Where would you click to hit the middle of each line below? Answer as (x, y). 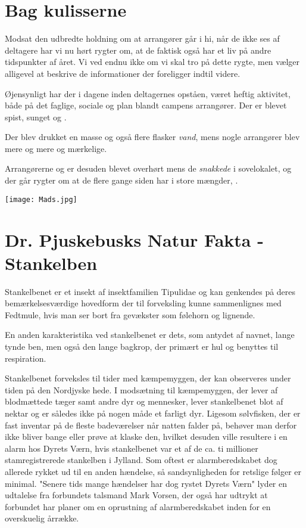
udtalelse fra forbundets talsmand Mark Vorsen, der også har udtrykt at (136, 495)
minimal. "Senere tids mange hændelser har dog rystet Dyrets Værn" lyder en (146, 483)
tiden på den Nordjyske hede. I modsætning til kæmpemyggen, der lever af (141, 389)
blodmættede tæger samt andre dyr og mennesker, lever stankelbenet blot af (144, 401)
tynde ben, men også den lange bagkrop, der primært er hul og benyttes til (142, 346)
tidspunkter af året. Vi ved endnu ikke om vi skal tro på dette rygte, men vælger (152, 62)
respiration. (26, 358)
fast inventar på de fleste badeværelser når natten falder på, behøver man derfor (151, 425)
